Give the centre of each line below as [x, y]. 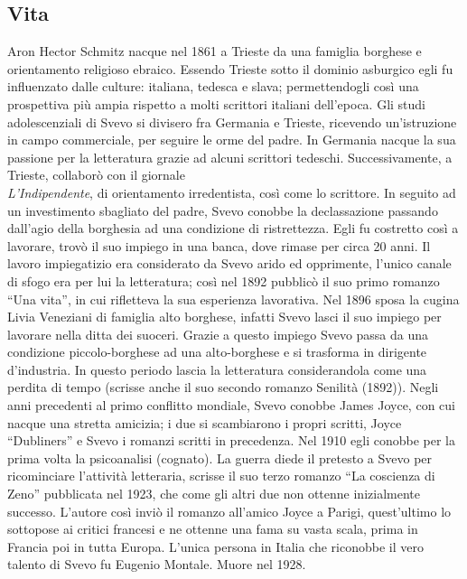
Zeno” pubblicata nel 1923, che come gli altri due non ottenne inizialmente [214, 494]
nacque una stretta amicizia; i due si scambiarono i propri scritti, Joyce [205, 422]
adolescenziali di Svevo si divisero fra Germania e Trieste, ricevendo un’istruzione [232, 121]
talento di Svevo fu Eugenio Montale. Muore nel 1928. [157, 564]
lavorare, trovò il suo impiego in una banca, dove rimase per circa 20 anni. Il [219, 245]
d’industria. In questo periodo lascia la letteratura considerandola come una [217, 369]
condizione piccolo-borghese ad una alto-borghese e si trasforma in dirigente [217, 352]
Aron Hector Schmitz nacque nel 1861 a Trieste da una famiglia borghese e [215, 51]
